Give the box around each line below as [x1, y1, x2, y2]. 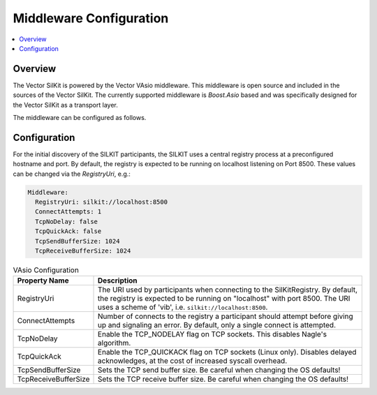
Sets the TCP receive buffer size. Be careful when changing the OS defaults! [98, 374, 349, 384]
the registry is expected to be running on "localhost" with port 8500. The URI [98, 294, 350, 304]
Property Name [17, 276, 69, 285]
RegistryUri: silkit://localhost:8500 [35, 198, 168, 206]
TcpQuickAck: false [35, 228, 102, 235]
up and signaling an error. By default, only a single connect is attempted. [98, 320, 337, 330]
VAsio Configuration [13, 265, 80, 275]
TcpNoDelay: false [35, 217, 98, 225]
